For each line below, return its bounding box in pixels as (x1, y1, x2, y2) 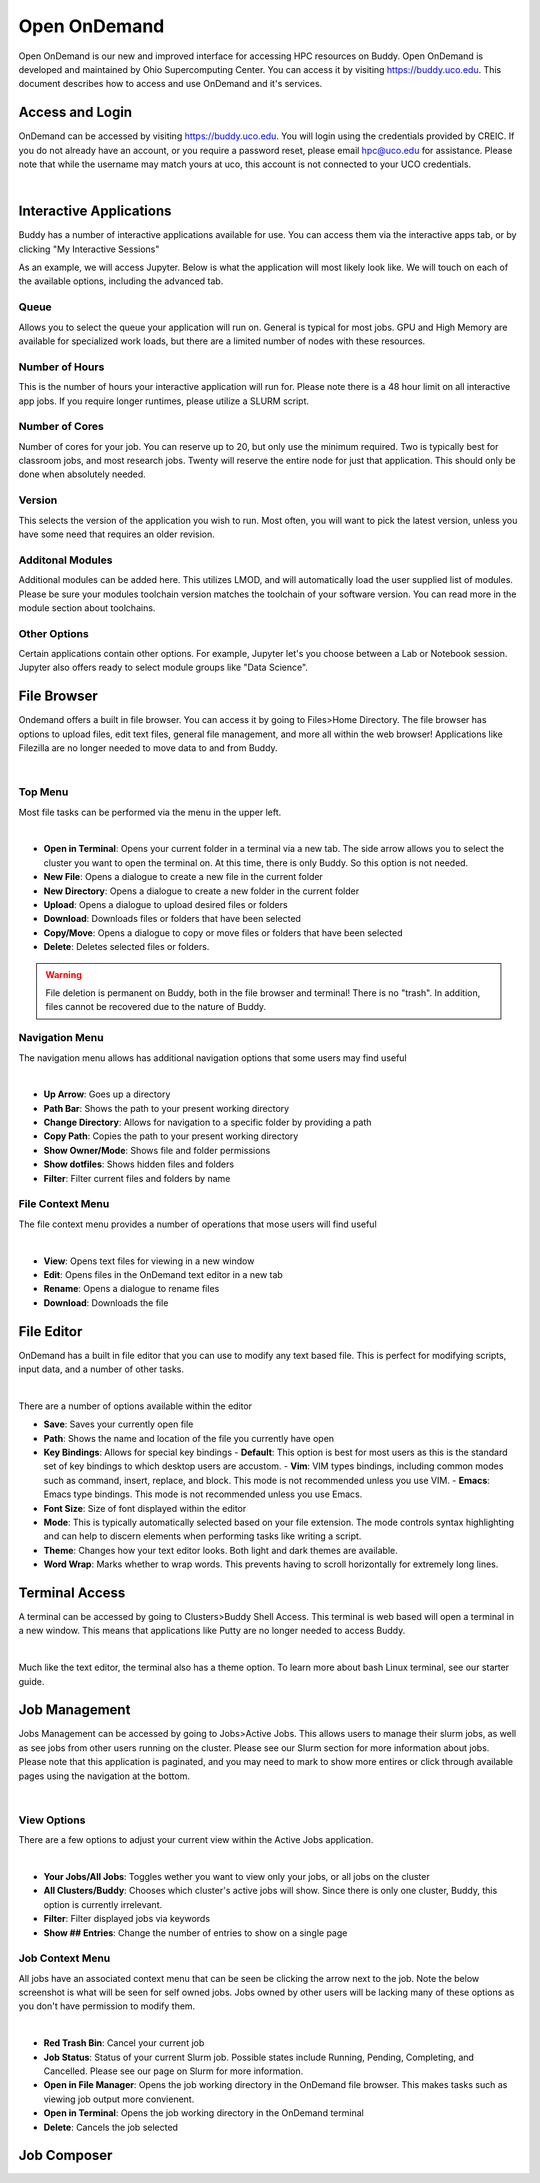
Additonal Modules (18, 553, 113, 567)
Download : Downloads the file (43, 1296, 169, 1309)
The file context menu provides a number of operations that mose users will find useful (18, 1218, 377, 1230)
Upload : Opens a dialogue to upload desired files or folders (43, 899, 289, 911)
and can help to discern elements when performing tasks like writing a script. (43, 1530, 362, 1542)
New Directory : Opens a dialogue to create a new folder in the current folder (43, 885, 360, 897)
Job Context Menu (18, 1951, 111, 1965)
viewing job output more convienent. (43, 2093, 195, 2105)
